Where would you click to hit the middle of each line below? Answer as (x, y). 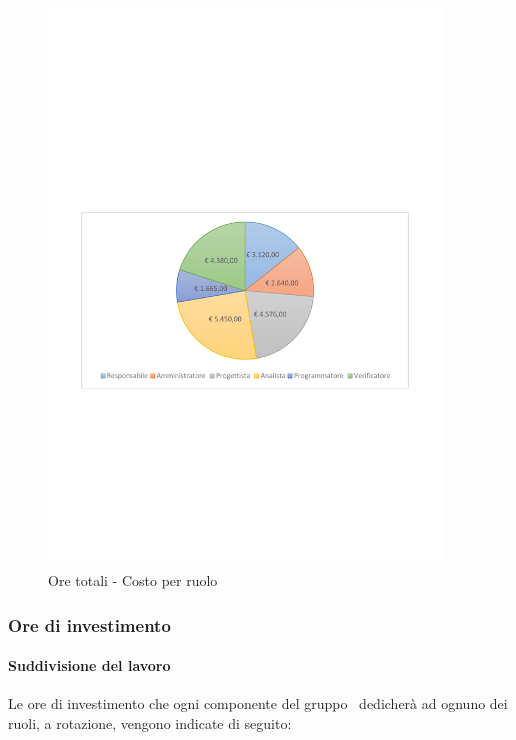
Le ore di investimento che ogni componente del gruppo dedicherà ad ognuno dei (258, 703)
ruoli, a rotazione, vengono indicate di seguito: (150, 722)
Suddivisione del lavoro (89, 665)
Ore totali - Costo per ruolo (133, 580)
